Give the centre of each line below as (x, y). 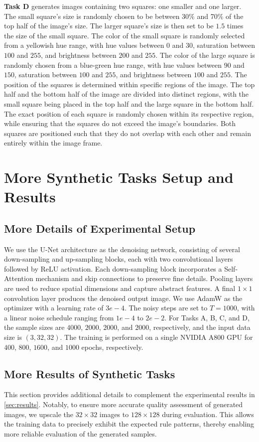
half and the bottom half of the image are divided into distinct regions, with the (127, 94)
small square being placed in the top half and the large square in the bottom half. (129, 103)
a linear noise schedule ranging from (59, 317)
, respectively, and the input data (200, 327)
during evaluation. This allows (208, 414)
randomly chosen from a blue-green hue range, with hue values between (113, 65)
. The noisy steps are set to (166, 308)
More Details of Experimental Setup (100, 228)
